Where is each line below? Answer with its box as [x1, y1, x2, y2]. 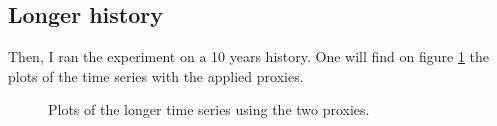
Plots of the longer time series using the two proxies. [48, 99, 370, 120]
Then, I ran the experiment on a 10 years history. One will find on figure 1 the [8, 46, 490, 67]
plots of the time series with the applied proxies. [8, 65, 304, 86]
